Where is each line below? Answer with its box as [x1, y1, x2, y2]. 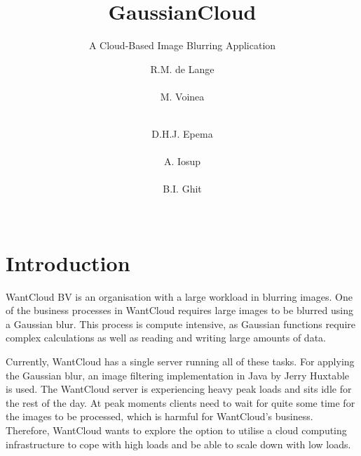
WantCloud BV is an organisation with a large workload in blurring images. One [6, 289, 353, 304]
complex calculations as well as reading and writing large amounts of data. [6, 330, 326, 345]
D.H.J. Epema [151, 126, 213, 141]
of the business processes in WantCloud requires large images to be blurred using [6, 303, 353, 318]
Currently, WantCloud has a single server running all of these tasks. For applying [6, 353, 355, 368]
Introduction [6, 248, 130, 277]
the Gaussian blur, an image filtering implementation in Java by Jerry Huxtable [6, 367, 350, 382]
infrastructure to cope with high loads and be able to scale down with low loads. [6, 436, 351, 451]
